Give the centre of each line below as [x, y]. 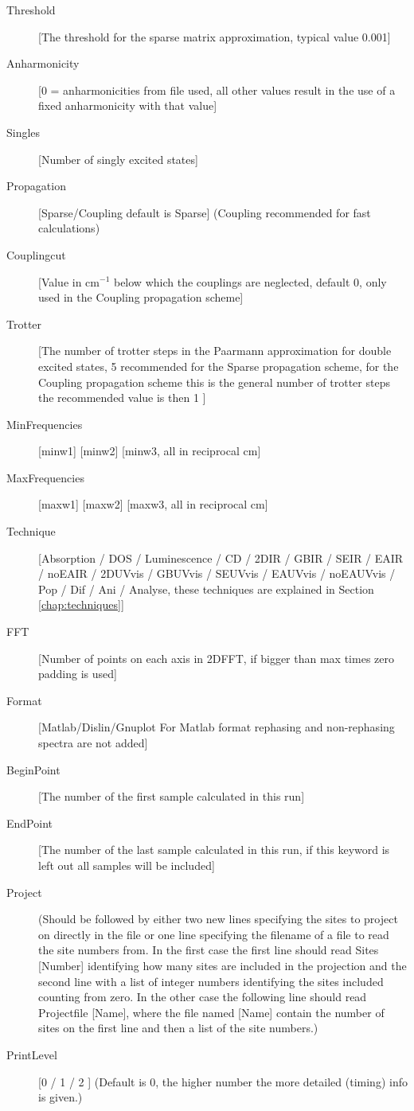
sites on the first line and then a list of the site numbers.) [178, 1028]
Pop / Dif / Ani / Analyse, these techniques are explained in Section [206, 589]
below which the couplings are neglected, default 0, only [250, 281]
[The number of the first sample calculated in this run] [172, 796]
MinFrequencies [45, 424]
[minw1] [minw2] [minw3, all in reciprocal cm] [150, 451]
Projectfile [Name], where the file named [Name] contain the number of [211, 1012]
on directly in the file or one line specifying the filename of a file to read [214, 934]
